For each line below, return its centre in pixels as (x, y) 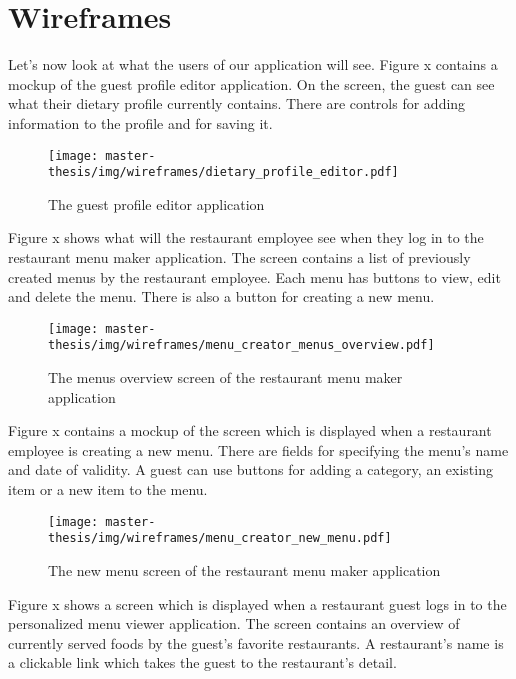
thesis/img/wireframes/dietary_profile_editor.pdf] (223, 172)
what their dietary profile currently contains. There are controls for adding (237, 103)
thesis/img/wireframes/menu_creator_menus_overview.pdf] (241, 345)
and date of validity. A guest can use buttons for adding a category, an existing (250, 469)
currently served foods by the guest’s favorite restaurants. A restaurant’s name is (256, 642)
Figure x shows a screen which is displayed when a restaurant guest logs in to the (257, 603)
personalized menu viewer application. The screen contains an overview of (234, 623)
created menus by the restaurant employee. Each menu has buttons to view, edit (254, 276)
